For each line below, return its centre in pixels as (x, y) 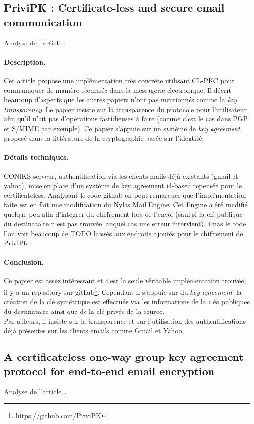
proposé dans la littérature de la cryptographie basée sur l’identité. (104, 138)
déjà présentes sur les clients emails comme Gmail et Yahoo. (94, 330)
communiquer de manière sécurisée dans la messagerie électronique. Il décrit (117, 90)
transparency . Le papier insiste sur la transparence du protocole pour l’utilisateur (126, 109)
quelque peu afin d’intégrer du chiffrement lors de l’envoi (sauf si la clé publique (123, 214)
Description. (25, 61)
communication (43, 22)
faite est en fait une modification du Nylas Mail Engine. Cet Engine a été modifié (126, 204)
